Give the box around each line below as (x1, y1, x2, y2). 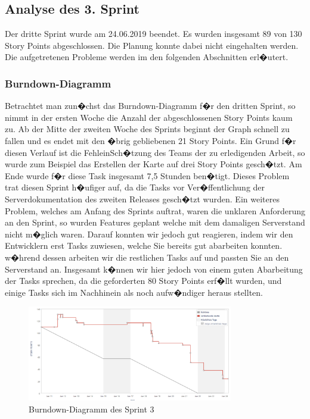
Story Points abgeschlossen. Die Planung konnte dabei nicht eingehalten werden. (5, 39, 299, 51)
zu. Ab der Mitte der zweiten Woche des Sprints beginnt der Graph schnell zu (5, 123, 290, 135)
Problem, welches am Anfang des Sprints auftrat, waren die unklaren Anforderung (5, 204, 305, 217)
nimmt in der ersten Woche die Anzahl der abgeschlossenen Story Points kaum (5, 111, 293, 123)
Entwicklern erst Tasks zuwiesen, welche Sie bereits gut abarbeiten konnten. (5, 239, 283, 252)
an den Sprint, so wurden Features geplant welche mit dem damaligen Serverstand (5, 216, 305, 229)
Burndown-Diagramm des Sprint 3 (29, 402, 154, 415)
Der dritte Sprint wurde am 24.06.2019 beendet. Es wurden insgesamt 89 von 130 (5, 27, 302, 40)
